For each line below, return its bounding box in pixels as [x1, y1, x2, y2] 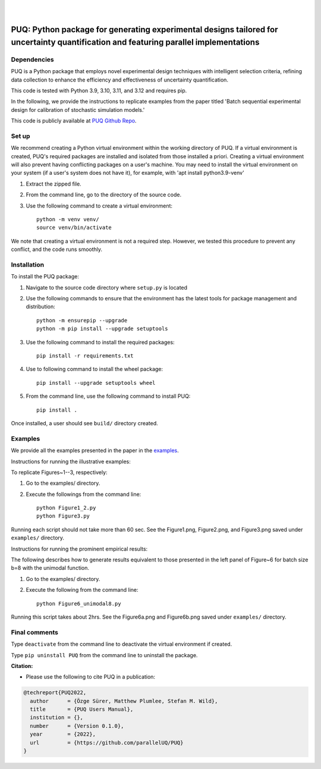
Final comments [11, 628, 59, 636]
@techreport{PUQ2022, [23, 689, 87, 696]
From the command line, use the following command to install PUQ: [26, 393, 191, 400]
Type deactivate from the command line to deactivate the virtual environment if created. [11, 641, 232, 648]
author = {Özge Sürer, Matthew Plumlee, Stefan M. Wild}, [30, 698, 218, 704]
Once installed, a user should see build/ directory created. [11, 419, 159, 426]
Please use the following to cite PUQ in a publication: [26, 673, 156, 680]
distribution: [26, 303, 56, 310]
